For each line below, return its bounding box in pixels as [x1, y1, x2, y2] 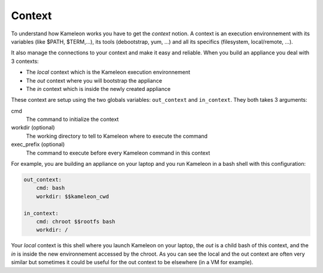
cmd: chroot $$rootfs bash [36, 218, 116, 225]
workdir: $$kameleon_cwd [36, 193, 109, 200]
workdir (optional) [11, 124, 55, 131]
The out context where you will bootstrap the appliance [26, 77, 163, 84]
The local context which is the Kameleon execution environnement [26, 69, 191, 76]
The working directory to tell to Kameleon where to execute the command [26, 132, 208, 139]
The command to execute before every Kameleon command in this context [26, 149, 211, 156]
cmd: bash [36, 184, 65, 192]
